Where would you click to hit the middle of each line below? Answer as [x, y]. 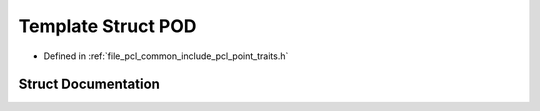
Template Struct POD [107, 26]
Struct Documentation [89, 84]
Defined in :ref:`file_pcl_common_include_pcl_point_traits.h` [166, 56]
